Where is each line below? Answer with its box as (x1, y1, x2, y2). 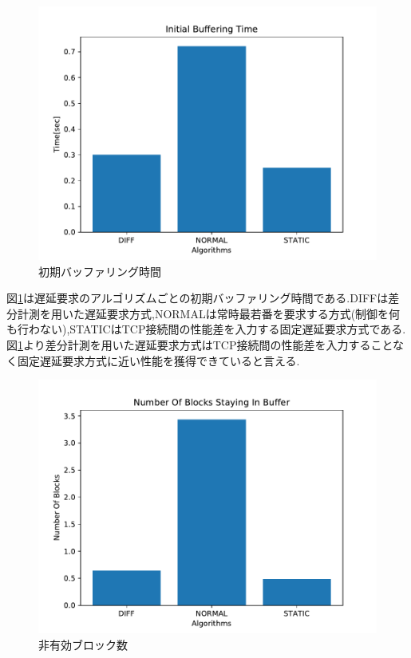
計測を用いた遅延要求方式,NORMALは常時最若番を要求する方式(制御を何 (17, 305, 401, 321)
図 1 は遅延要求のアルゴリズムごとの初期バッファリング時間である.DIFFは (6, 290, 389, 306)
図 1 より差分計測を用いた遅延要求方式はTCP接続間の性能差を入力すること (6, 336, 393, 353)
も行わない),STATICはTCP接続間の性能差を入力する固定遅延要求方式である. (6, 321, 406, 337)
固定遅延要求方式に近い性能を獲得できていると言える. (17, 352, 300, 368)
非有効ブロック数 (38, 636, 128, 652)
